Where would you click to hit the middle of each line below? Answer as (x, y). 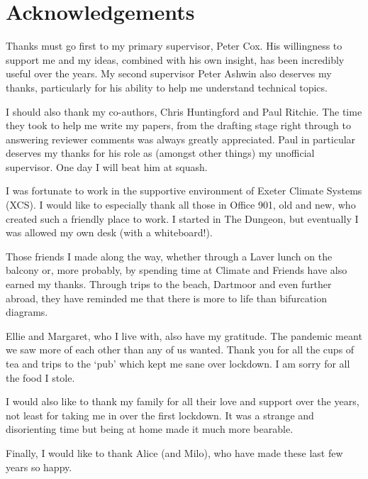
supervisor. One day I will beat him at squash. (107, 166)
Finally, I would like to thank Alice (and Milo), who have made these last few (174, 452)
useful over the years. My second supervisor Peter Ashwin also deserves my (169, 73)
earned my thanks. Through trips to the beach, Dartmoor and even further (169, 284)
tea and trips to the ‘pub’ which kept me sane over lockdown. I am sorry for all (178, 363)
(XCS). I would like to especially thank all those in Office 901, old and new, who (181, 205)
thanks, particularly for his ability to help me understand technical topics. (167, 87)
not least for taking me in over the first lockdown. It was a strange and (160, 415)
